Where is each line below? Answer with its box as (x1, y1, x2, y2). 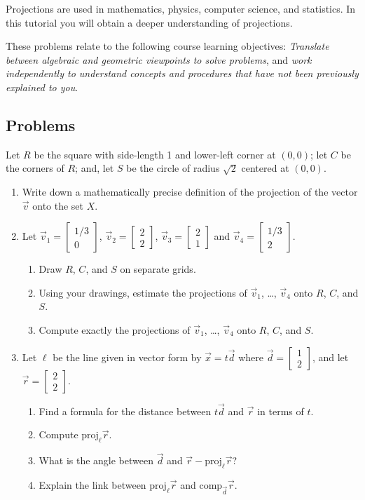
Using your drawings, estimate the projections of (39, 285, 247, 299)
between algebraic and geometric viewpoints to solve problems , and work (6, 52, 312, 67)
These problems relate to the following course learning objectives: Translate (6, 39, 329, 53)
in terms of (257, 403, 304, 418)
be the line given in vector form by (53, 349, 202, 364)
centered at (241, 161, 289, 175)
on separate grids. (120, 262, 196, 276)
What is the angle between (39, 453, 153, 468)
